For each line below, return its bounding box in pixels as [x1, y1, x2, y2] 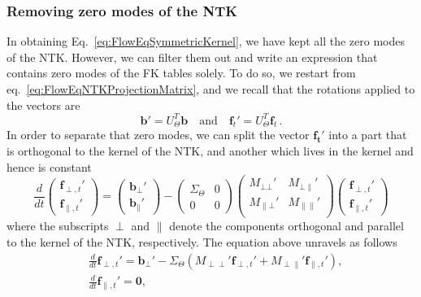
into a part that [328, 126, 407, 143]
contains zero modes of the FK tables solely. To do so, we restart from [7, 64, 356, 81]
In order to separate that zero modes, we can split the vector [7, 126, 310, 143]
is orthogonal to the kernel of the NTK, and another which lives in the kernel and [7, 142, 414, 159]
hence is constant [7, 158, 92, 175]
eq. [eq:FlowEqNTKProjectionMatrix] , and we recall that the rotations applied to [7, 81, 415, 97]
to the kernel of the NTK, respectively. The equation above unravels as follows [7, 233, 397, 250]
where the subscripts [7, 217, 109, 234]
